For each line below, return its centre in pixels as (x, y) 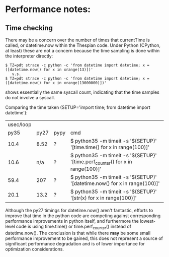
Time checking (29, 28)
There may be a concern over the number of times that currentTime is (77, 40)
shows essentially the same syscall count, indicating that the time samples (82, 92)
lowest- (148, 221)
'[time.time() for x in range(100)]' (110, 147)
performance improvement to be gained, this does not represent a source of (84, 238)
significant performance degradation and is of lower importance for (75, 243)
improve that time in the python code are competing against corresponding (83, 216)
